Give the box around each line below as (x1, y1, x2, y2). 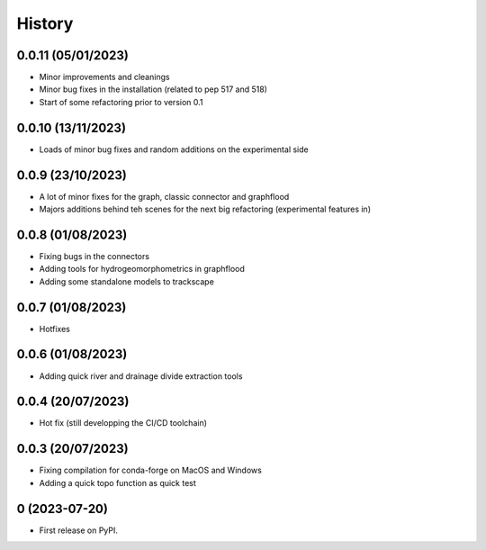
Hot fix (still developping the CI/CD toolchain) (39, 418, 207, 428)
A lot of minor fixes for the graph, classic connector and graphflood (39, 191, 290, 202)
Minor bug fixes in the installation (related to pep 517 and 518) (39, 84, 267, 95)
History (16, 14, 74, 33)
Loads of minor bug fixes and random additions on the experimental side (39, 144, 310, 155)
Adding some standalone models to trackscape (39, 275, 215, 287)
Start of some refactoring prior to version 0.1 (39, 96, 203, 107)
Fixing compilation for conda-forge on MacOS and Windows (39, 464, 263, 476)
